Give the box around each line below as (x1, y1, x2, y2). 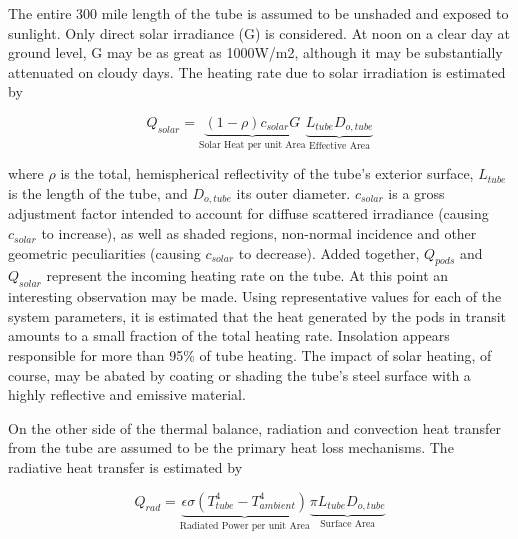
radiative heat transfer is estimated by (8, 456, 243, 477)
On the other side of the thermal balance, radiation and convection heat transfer (8, 417, 502, 438)
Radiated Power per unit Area (179, 521, 310, 532)
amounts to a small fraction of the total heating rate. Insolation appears (8, 325, 450, 346)
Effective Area (309, 141, 371, 152)
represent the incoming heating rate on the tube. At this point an (46, 265, 449, 286)
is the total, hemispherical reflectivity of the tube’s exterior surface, (60, 163, 474, 184)
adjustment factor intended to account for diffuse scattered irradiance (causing (8, 203, 489, 224)
